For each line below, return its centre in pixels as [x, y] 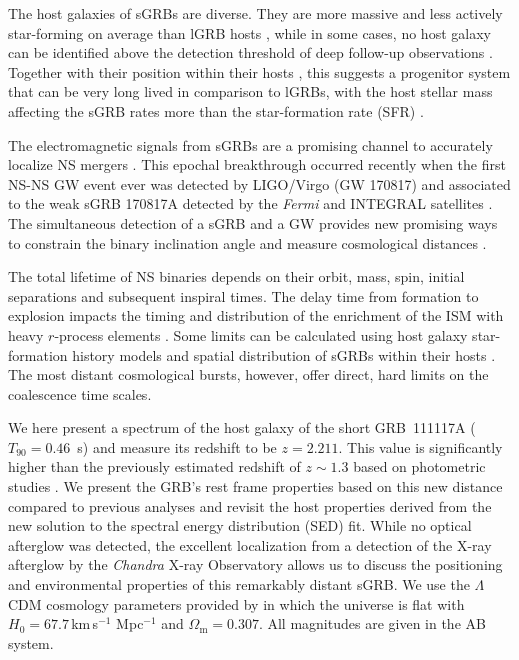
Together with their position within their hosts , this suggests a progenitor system [259, 71]
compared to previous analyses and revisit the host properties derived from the [250, 505]
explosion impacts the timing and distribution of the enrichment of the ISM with [256, 315]
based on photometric [419, 466]
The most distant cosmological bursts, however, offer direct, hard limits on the [248, 374]
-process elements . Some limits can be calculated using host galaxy [261, 334]
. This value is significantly [420, 446]
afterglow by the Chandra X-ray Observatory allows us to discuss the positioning [255, 564]
